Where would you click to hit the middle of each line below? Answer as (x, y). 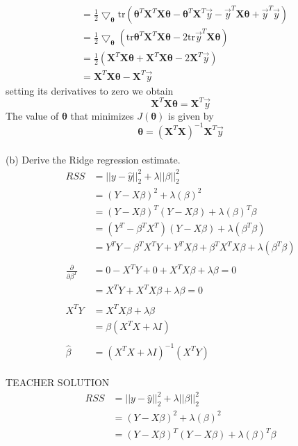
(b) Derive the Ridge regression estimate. (93, 160)
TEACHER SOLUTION (58, 382)
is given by (191, 115)
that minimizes (102, 115)
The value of (32, 115)
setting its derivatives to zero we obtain (90, 90)
